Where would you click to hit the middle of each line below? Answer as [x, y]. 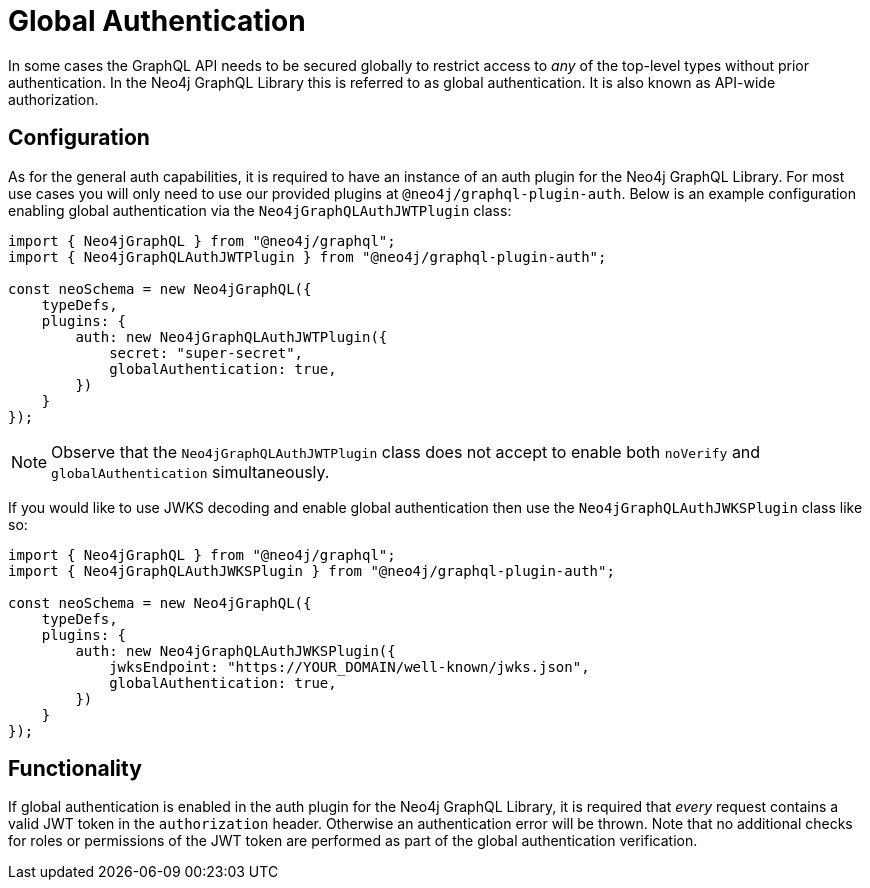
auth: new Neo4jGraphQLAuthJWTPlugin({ [231, 336]
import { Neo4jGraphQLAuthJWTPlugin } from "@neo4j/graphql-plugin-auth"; [307, 256]
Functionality [75, 769]
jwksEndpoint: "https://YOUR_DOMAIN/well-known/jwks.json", [349, 666]
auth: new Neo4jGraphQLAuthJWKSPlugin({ [235, 650]
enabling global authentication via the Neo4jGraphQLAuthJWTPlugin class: [260, 210]
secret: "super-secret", [206, 352]
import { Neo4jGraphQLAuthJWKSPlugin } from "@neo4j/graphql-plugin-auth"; [311, 570]
